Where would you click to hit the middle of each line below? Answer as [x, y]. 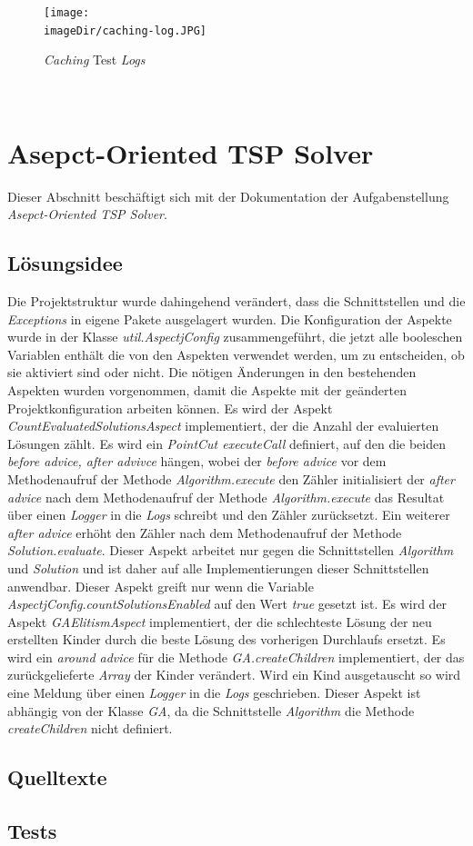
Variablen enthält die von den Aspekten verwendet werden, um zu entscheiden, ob [236, 354]
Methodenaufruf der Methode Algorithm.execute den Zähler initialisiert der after [231, 478]
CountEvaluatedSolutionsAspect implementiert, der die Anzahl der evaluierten [223, 426]
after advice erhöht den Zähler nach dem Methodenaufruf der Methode [205, 532]
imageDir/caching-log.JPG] [125, 30]
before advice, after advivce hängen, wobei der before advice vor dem [197, 461]
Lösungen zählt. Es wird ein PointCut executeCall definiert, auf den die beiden [227, 443]
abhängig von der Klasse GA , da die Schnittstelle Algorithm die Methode [211, 710]
